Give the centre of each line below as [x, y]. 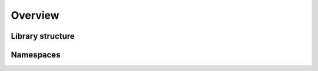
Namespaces [36, 55]
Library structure [43, 36]
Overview [35, 15]
